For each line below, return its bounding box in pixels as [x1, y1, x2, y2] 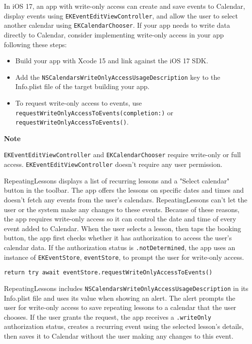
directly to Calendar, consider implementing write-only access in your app [4, 29, 224, 39]
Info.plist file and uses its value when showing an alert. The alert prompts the [4, 292, 235, 303]
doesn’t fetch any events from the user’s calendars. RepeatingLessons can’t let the [4, 194, 248, 204]
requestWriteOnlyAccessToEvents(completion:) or [15, 107, 173, 117]
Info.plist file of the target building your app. [15, 81, 150, 91]
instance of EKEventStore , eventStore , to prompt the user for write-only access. [4, 252, 244, 262]
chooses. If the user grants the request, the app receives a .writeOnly [4, 311, 211, 322]
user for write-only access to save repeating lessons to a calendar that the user [4, 302, 236, 312]
